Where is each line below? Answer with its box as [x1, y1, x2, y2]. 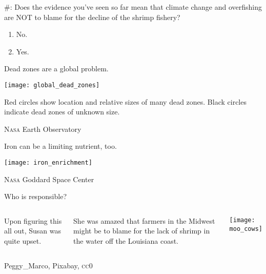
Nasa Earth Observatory [4, 123, 81, 134]
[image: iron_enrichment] [4, 159, 92, 166]
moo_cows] [229, 225, 263, 232]
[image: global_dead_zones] [4, 81, 100, 89]
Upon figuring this [4, 215, 62, 226]
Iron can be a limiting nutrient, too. [4, 141, 117, 151]
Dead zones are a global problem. [4, 63, 109, 74]
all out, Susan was [4, 225, 61, 236]
